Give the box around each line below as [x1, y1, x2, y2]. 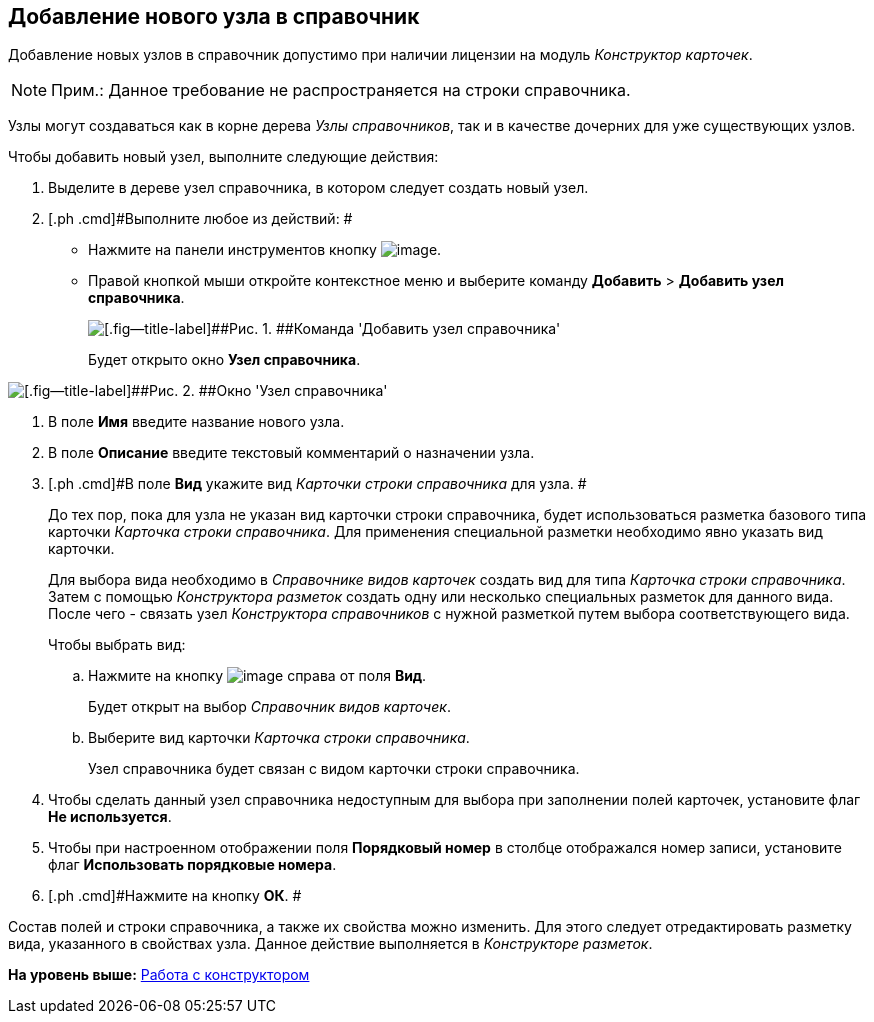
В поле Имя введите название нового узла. [48, 413, 345, 431]
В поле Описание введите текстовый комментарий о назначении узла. [48, 444, 535, 462]
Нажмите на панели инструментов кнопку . [88, 241, 442, 259]
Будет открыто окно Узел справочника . [88, 351, 361, 369]
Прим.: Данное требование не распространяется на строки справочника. [51, 80, 631, 101]
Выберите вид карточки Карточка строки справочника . [88, 729, 470, 747]
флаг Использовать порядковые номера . [48, 856, 337, 874]
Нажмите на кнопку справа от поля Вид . [88, 667, 427, 685]
